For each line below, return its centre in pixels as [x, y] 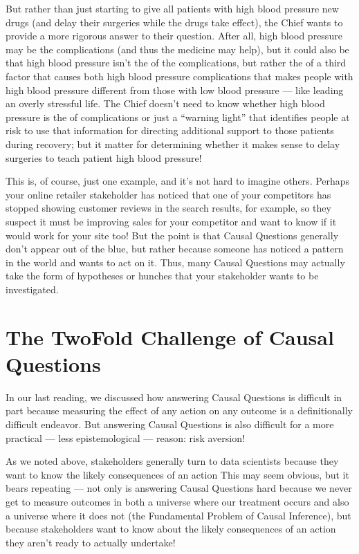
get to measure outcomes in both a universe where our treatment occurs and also [177, 501]
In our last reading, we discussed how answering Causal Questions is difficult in [174, 397]
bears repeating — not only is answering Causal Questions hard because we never [179, 488]
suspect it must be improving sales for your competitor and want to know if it [171, 221]
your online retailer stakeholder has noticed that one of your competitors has [168, 194]
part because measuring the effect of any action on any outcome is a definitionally [179, 410]
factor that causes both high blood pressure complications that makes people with [179, 76]
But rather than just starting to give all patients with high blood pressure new [172, 8]
